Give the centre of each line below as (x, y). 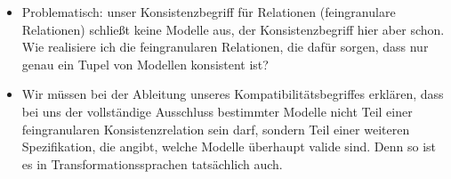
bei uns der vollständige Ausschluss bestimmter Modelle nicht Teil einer (217, 111)
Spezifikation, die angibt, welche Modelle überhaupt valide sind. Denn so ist (229, 146)
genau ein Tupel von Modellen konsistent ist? (145, 64)
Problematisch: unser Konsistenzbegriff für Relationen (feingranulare (209, 12)
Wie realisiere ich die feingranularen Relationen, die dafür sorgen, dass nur (225, 47)
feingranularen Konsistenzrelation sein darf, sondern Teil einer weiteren (216, 129)
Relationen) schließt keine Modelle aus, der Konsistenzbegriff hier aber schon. (233, 29)
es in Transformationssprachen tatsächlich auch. (152, 163)
